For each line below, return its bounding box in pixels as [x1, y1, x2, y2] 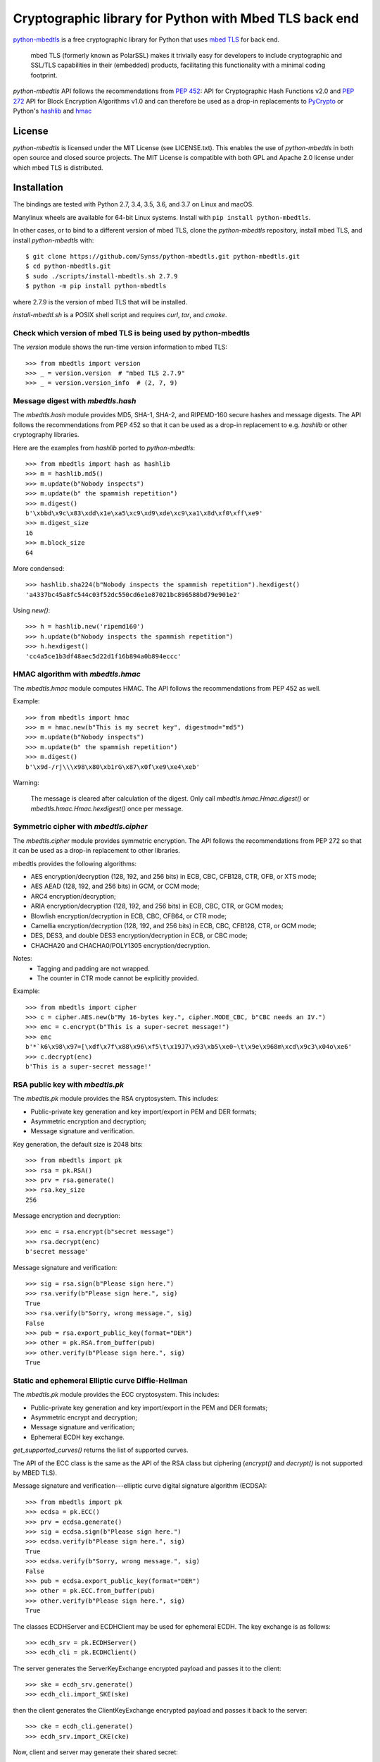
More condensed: [13, 564, 65, 572]
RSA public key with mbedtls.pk [13, 1079, 125, 1089]
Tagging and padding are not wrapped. [37, 964, 151, 973]
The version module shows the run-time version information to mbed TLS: [13, 343, 228, 352]
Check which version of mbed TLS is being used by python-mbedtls [13, 328, 250, 338]
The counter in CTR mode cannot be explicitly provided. [37, 973, 199, 982]
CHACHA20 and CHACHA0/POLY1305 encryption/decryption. [30, 941, 210, 949]
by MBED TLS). [13, 1469, 58, 1477]
